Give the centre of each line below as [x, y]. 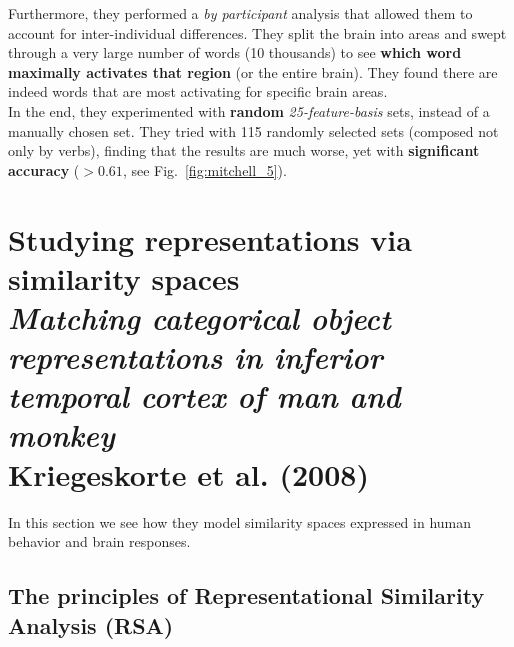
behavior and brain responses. [99, 541]
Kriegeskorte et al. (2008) [188, 473]
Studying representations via [210, 238]
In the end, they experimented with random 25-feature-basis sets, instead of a [249, 110]
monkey [61, 435]
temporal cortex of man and [204, 396]
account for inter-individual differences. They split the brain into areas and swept [257, 32]
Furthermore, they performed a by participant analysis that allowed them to [240, 13]
